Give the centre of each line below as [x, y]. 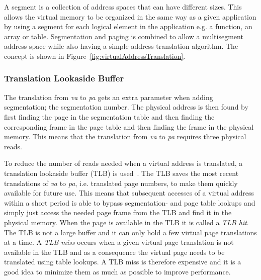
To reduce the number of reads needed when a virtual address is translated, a [123, 163]
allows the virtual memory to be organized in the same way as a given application [130, 16]
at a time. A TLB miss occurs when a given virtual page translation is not [119, 242]
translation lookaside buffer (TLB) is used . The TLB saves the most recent [121, 173]
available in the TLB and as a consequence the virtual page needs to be [114, 252]
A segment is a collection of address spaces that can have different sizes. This [123, 7]
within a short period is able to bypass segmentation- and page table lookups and [130, 202]
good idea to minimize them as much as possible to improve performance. [117, 271]
